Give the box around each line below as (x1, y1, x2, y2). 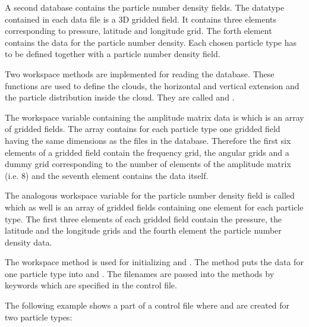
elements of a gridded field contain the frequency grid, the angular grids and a (5, 146, 289, 158)
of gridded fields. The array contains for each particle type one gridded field (5, 122, 280, 135)
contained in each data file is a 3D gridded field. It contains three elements (5, 12, 277, 25)
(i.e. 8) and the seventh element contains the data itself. (5, 169, 209, 181)
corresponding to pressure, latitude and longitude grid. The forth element (5, 24, 272, 37)
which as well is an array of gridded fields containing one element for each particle (5, 200, 304, 213)
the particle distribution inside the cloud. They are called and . (5, 91, 235, 103)
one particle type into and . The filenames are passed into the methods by (5, 267, 275, 279)
